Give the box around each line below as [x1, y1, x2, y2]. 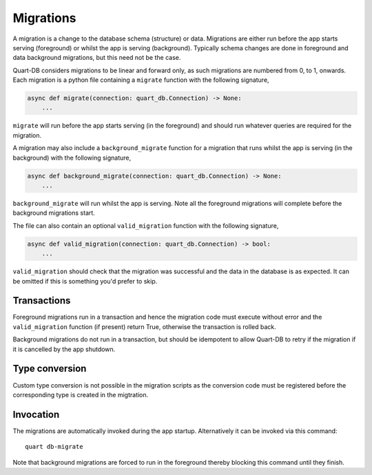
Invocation [12, 408, 60, 420]
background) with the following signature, [12, 154, 132, 162]
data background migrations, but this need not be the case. [12, 54, 181, 62]
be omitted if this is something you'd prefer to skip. [12, 277, 158, 285]
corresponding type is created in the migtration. [12, 390, 149, 399]
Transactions [12, 295, 71, 306]
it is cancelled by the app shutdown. [12, 345, 116, 353]
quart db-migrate [25, 443, 83, 451]
